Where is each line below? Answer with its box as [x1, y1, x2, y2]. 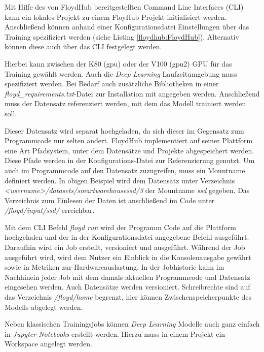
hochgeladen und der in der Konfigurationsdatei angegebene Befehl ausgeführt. [5, 232, 249, 242]
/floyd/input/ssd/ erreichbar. [5, 205, 95, 215]
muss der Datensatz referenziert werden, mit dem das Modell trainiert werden [5, 98, 246, 109]
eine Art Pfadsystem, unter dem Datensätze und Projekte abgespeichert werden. [5, 145, 254, 155]
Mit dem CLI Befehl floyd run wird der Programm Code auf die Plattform [5, 221, 236, 232]
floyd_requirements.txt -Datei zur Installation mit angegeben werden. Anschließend [5, 88, 260, 99]
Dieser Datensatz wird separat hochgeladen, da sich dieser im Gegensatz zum [5, 125, 244, 136]
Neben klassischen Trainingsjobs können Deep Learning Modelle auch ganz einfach [5, 318, 260, 329]
